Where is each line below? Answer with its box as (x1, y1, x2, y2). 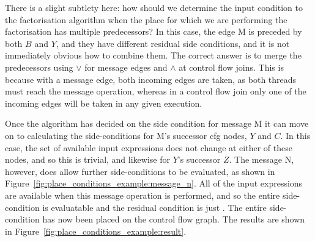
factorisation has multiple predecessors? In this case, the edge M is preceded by (5, 25, 302, 38)
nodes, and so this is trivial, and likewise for (5, 153, 170, 166)
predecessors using (5, 60, 73, 73)
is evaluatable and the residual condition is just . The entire (42, 201, 267, 213)
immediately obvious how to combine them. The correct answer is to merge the (5, 49, 302, 62)
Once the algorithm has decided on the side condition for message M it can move (5, 117, 309, 130)
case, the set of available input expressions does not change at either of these (5, 141, 292, 154)
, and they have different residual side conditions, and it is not (56, 37, 290, 49)
